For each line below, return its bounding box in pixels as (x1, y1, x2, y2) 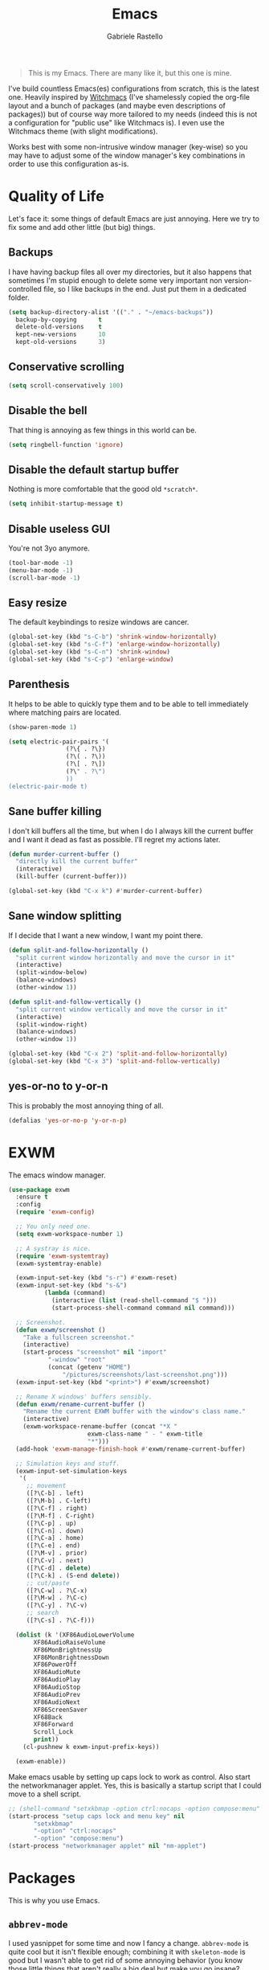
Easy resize (8, 596, 67, 609)
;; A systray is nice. (15, 1244, 92, 1252)
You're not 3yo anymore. (8, 543, 90, 553)
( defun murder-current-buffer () (8, 850, 120, 858)
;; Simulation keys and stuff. (15, 1460, 120, 1468)
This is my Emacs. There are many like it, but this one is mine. (27, 68, 232, 77)
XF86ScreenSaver (33, 1706, 88, 1714)
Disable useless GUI (8, 522, 111, 535)
